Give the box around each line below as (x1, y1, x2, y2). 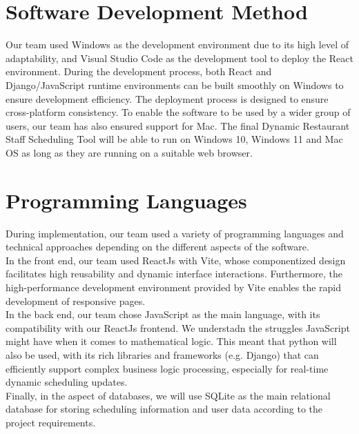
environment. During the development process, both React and (6, 64, 272, 79)
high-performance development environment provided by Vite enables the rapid (6, 279, 342, 294)
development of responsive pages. (6, 293, 146, 308)
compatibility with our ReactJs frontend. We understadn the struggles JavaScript (6, 320, 350, 335)
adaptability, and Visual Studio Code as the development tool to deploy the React (6, 50, 353, 65)
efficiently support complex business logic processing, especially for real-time (6, 361, 329, 375)
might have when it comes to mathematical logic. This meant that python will (6, 334, 337, 348)
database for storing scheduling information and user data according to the (6, 402, 323, 416)
